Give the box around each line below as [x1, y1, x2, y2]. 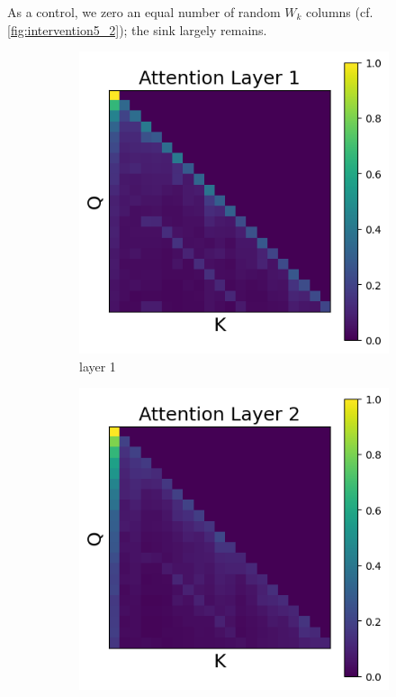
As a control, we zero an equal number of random [7, 3, 281, 21]
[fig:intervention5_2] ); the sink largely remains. [7, 20, 267, 39]
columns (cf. [305, 3, 373, 21]
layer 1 [79, 356, 116, 375]
